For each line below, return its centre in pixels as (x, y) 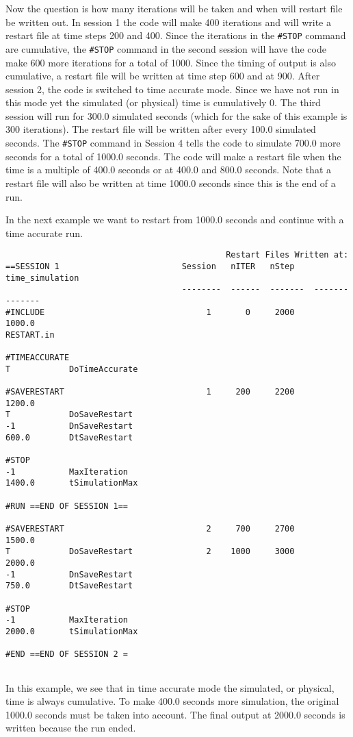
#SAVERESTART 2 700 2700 (150, 529)
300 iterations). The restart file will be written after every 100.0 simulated (161, 129)
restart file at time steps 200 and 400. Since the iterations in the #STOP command (176, 35)
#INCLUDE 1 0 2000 (150, 312)
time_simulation (42, 278)
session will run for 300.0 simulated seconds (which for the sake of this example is (176, 115)
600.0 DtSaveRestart (69, 437)
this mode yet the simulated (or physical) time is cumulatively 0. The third (163, 102)
